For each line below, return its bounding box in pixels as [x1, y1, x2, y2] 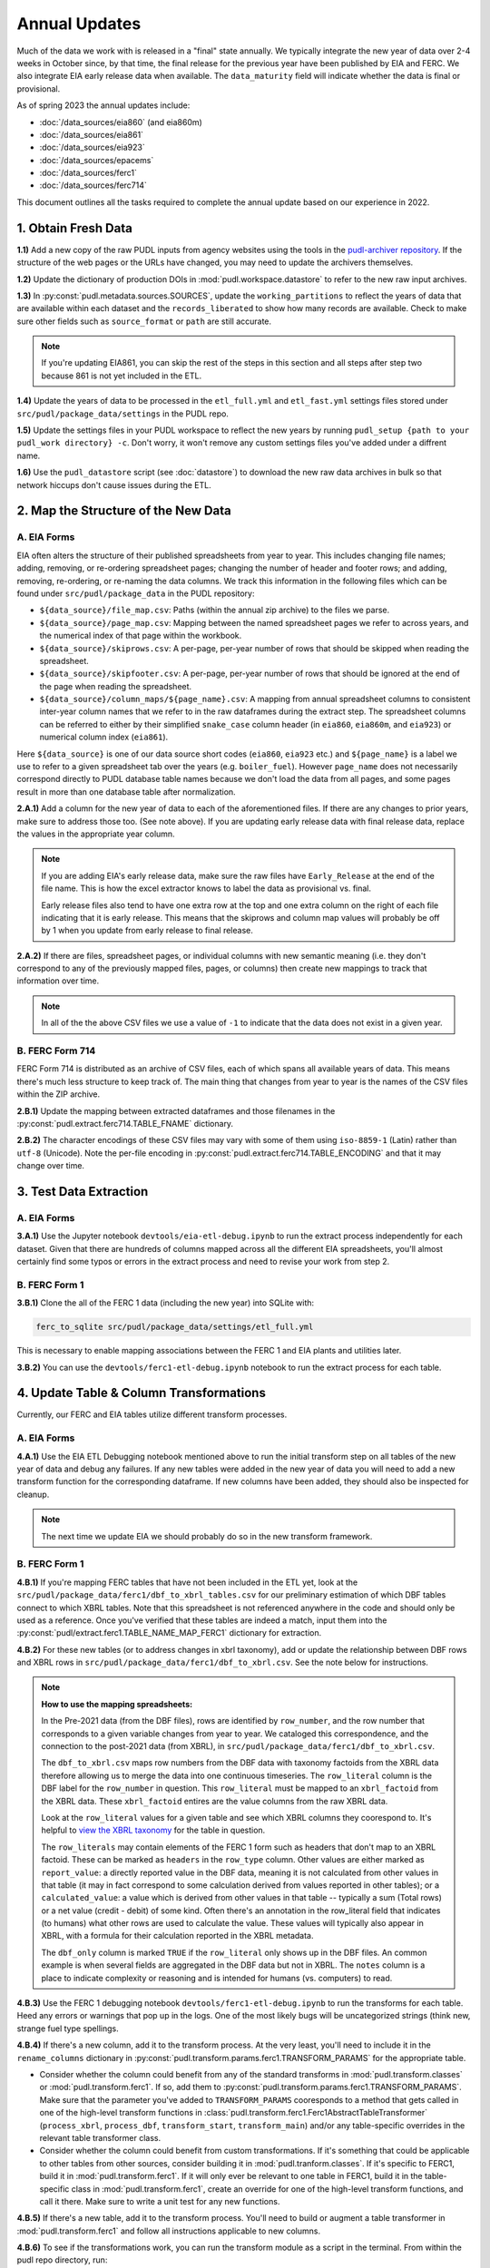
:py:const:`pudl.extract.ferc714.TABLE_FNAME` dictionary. [16, 1118, 234, 1129]
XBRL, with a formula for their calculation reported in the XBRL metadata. [41, 1931, 314, 1941]
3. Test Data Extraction [16, 1184, 149, 1199]
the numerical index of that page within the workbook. [39, 631, 242, 641]
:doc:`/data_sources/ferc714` [39, 180, 147, 191]
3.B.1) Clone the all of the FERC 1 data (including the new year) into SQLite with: [16, 1297, 315, 1308]
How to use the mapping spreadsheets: [41, 1698, 193, 1709]
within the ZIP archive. [16, 1089, 101, 1100]
